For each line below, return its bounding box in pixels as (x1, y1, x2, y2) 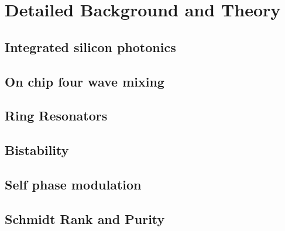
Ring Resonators (5, 106, 108, 125)
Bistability (5, 141, 69, 159)
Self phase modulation (5, 175, 142, 193)
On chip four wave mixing (5, 72, 164, 90)
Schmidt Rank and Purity (5, 209, 165, 227)
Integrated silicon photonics (5, 37, 176, 56)
